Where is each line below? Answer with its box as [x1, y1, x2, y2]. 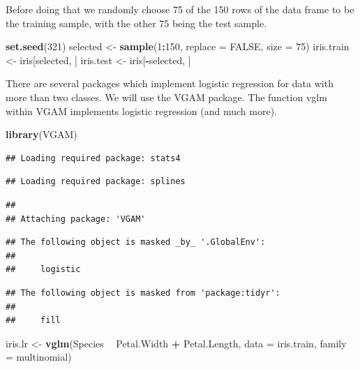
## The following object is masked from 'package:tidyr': [6, 287, 280, 298]
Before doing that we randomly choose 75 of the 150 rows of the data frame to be [6, 2, 354, 16]
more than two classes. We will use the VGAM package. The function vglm [6, 89, 327, 104]
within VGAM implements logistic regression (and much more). [6, 103, 278, 118]
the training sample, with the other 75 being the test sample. [6, 15, 267, 30]
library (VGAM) [6, 127, 77, 142]
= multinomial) [6, 349, 72, 364]
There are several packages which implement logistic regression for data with [6, 76, 333, 91]
